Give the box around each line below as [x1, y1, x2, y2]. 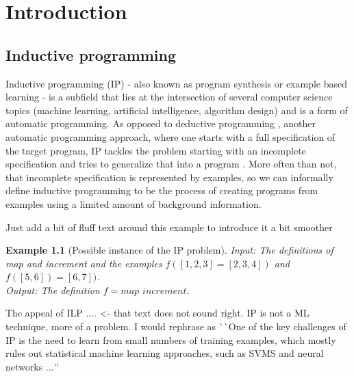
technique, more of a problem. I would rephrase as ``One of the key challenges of [5, 319, 346, 334]
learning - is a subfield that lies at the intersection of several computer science [5, 90, 333, 104]
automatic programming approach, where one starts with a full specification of [5, 129, 336, 144]
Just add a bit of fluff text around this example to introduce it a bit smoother [5, 219, 333, 234]
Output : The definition [5, 282, 100, 297]
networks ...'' [5, 359, 60, 373]
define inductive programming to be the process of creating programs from [5, 183, 318, 198]
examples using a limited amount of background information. [5, 196, 262, 211]
